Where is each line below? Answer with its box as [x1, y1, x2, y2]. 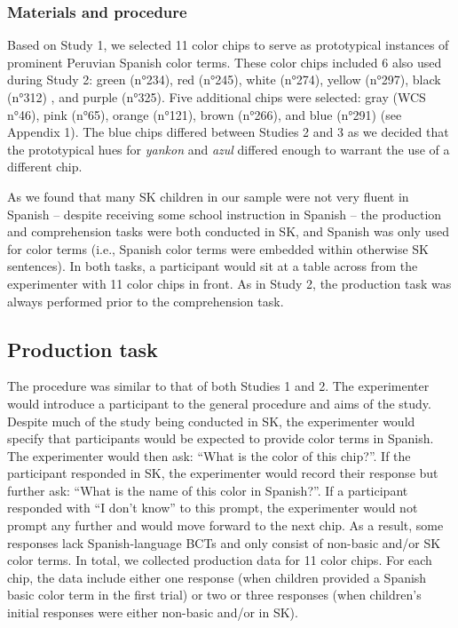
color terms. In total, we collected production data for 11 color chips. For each [7, 551, 432, 569]
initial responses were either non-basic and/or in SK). [7, 603, 298, 622]
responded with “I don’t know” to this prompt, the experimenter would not [7, 498, 418, 517]
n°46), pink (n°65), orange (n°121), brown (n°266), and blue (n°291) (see [7, 105, 402, 123]
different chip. [7, 157, 83, 176]
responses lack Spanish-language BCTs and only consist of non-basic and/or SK [7, 533, 441, 552]
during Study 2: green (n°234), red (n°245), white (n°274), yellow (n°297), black [7, 70, 441, 89]
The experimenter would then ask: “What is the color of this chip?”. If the [7, 446, 411, 465]
